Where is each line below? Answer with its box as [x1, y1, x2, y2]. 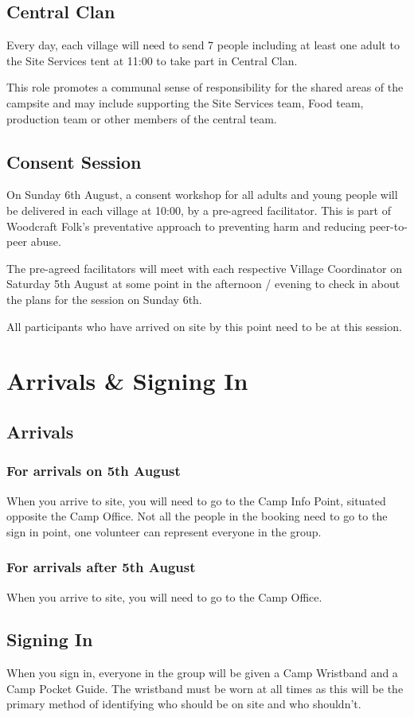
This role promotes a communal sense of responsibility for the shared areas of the [6, 79, 404, 95]
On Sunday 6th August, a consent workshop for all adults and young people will [6, 186, 398, 203]
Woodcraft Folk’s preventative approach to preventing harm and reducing [6, 217, 366, 234]
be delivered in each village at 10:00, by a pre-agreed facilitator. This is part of [6, 201, 391, 218]
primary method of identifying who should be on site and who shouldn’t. [6, 696, 361, 712]
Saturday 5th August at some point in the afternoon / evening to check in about [6, 275, 400, 292]
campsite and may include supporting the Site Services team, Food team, [6, 94, 364, 111]
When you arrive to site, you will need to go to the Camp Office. [6, 588, 322, 605]
